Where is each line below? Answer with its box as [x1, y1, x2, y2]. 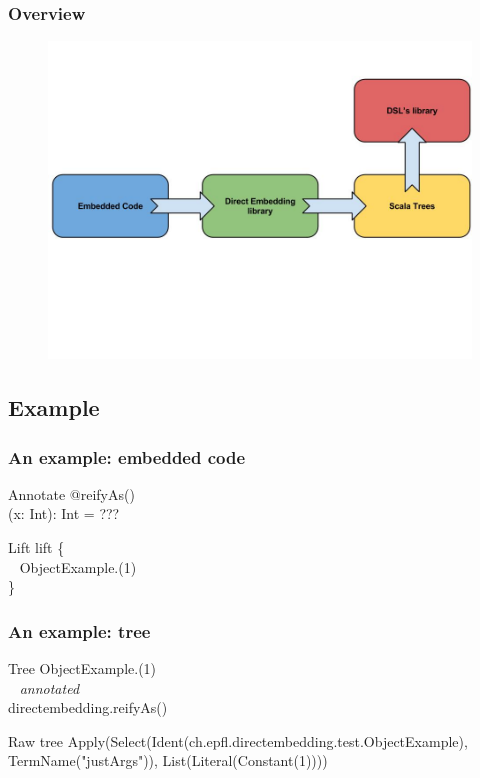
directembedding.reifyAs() [8, 697, 168, 718]
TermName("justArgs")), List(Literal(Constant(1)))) [8, 750, 328, 771]
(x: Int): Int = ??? [8, 503, 120, 524]
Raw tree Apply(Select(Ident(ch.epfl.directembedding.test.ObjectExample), [8, 730, 468, 751]
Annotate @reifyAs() [8, 483, 135, 504]
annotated [19, 677, 80, 698]
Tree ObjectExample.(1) [8, 658, 157, 678]
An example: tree [8, 618, 151, 643]
